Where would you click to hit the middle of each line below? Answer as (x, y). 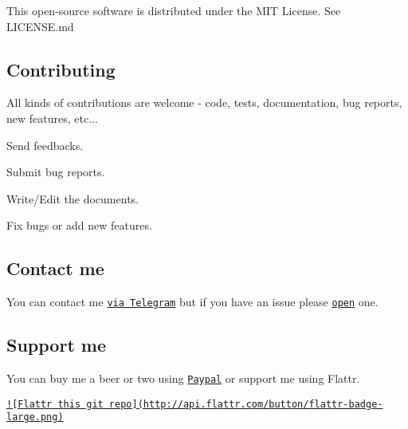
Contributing (61, 69)
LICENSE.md (40, 26)
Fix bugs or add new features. (79, 225)
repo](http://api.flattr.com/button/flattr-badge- (246, 404)
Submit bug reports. (56, 172)
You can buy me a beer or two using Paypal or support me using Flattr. (183, 378)
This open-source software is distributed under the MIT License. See (174, 10)
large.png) (35, 417)
